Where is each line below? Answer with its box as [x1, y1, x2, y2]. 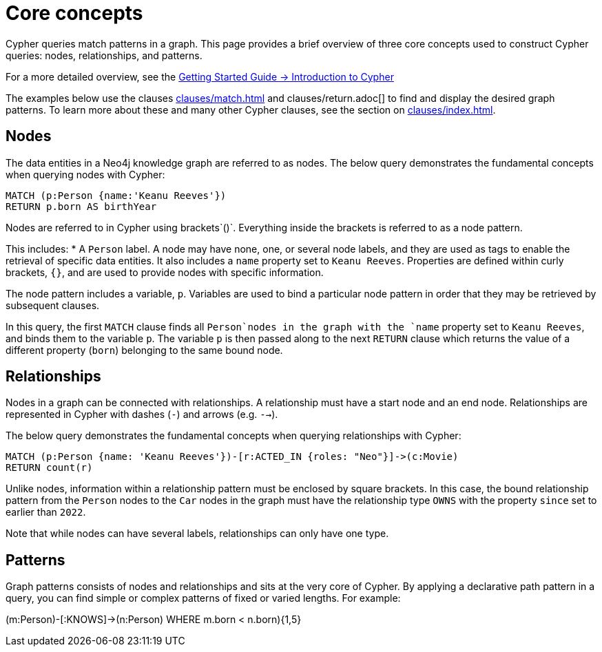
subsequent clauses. [6, 299, 100, 311]
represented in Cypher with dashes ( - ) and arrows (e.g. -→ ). [6, 408, 278, 421]
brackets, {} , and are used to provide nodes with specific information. [6, 266, 324, 278]
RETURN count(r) [6, 462, 93, 474]
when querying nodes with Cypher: [6, 168, 165, 180]
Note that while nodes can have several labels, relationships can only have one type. [6, 527, 389, 540]
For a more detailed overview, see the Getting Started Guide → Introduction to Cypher [6, 70, 394, 83]
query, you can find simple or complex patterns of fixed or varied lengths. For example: [6, 592, 401, 604]
